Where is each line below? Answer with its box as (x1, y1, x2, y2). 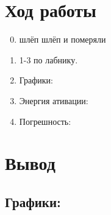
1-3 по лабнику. (19, 53, 78, 66)
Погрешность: (19, 115, 71, 127)
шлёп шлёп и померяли (19, 33, 106, 46)
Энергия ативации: (19, 94, 88, 107)
